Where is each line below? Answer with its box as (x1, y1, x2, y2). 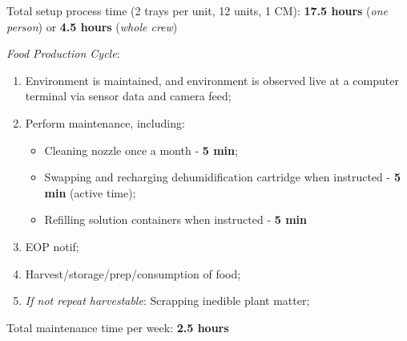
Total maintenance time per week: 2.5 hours (6, 319, 229, 335)
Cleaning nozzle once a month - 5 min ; (44, 141, 238, 158)
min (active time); (44, 184, 136, 201)
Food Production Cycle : (6, 45, 120, 62)
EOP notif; (25, 237, 79, 254)
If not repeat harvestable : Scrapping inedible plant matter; (25, 292, 310, 309)
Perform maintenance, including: (25, 114, 185, 131)
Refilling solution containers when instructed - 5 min (44, 211, 307, 228)
